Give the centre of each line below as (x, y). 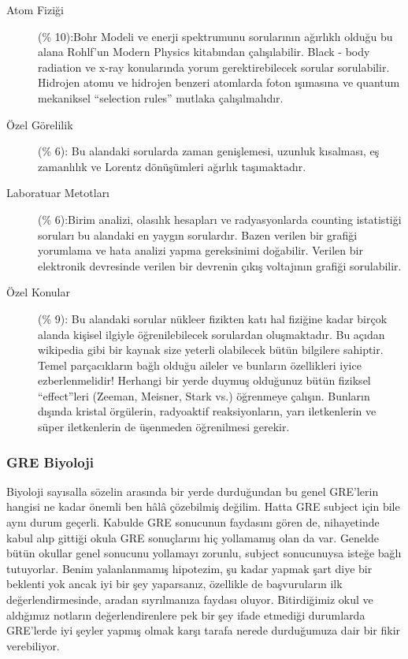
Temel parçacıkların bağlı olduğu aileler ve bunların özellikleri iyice (200, 365)
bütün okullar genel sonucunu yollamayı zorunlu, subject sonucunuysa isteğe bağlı (204, 553)
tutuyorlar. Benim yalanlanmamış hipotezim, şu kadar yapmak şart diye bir (189, 568)
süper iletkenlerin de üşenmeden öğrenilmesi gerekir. (164, 427)
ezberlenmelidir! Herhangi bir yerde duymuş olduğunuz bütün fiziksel (204, 380)
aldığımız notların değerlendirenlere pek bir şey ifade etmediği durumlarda (186, 614)
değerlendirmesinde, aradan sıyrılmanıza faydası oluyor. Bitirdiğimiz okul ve (190, 599)
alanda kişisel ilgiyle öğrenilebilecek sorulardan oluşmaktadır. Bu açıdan (211, 334)
